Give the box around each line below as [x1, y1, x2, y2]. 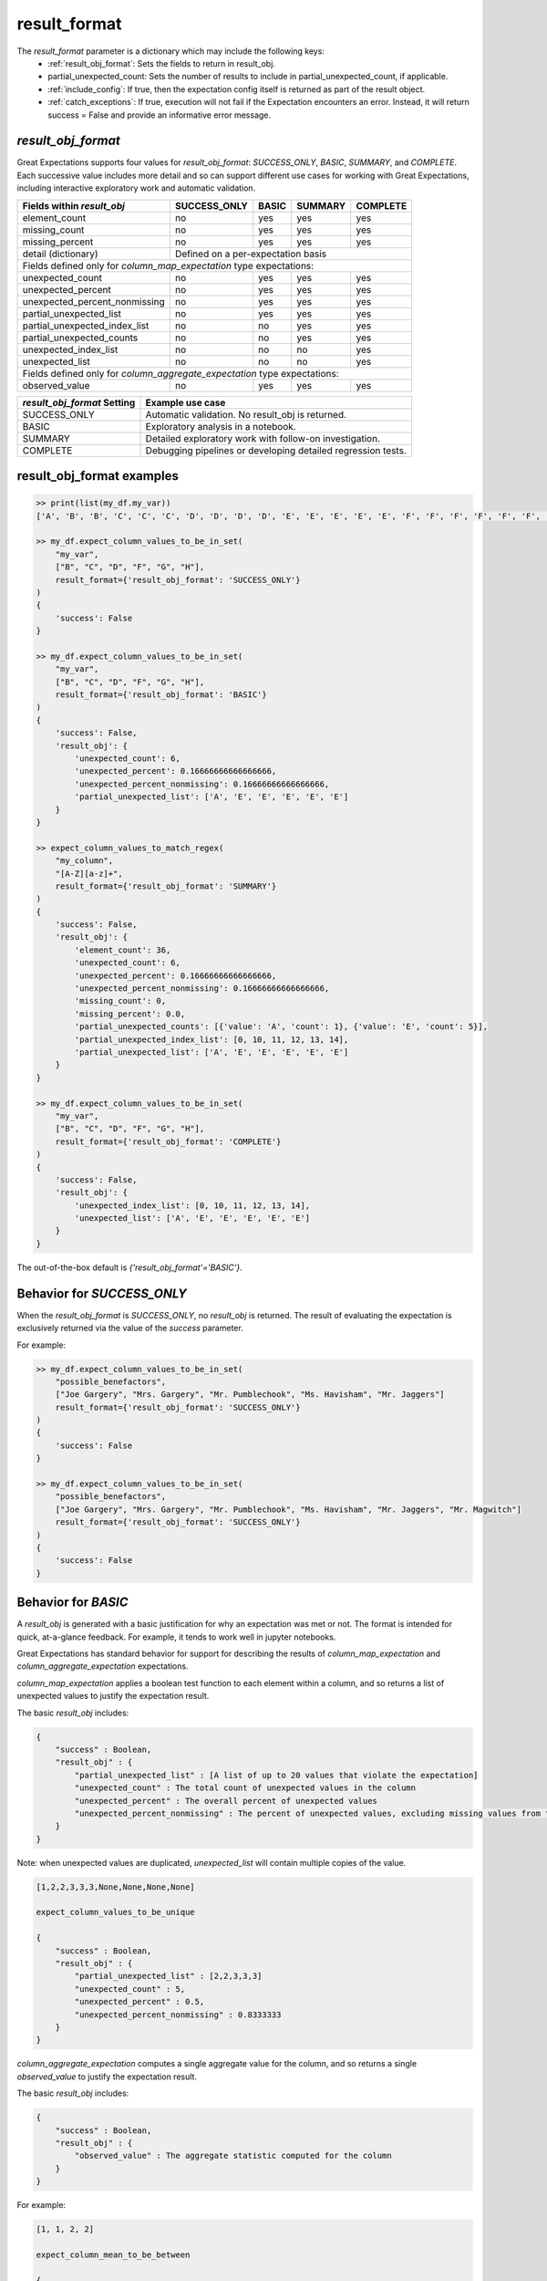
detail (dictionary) [22, 247, 99, 260]
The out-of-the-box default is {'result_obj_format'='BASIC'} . [16, 1262, 243, 1273]
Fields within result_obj [22, 199, 125, 212]
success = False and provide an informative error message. [47, 109, 272, 120]
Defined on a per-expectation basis [174, 247, 327, 260]
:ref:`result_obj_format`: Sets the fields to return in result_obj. [47, 57, 275, 68]
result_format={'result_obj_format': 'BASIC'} [55, 690, 268, 700]
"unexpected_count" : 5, [74, 1984, 186, 1994]
